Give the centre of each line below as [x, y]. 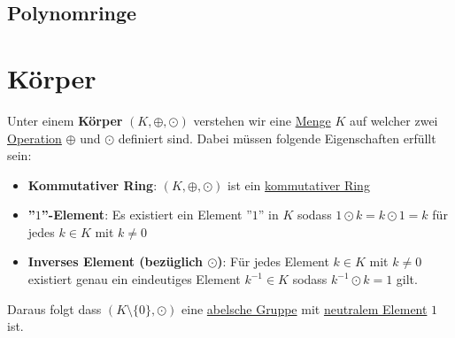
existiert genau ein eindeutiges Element [134, 279]
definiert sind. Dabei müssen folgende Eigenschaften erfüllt [277, 138]
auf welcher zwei [393, 120]
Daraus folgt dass [54, 308]
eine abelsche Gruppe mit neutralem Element [305, 308]
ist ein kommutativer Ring [298, 184]
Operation [35, 138]
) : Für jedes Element [273, 261]
